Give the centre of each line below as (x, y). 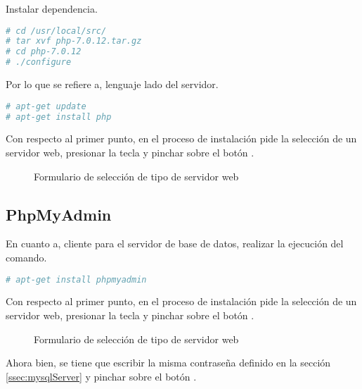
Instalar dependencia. (52, 8)
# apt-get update (46, 106)
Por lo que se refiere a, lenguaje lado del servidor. (112, 84)
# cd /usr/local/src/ (56, 31)
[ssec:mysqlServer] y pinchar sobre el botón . (101, 376)
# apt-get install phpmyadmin (76, 279)
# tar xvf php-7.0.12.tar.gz (74, 41)
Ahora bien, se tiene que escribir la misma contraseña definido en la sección (168, 363)
